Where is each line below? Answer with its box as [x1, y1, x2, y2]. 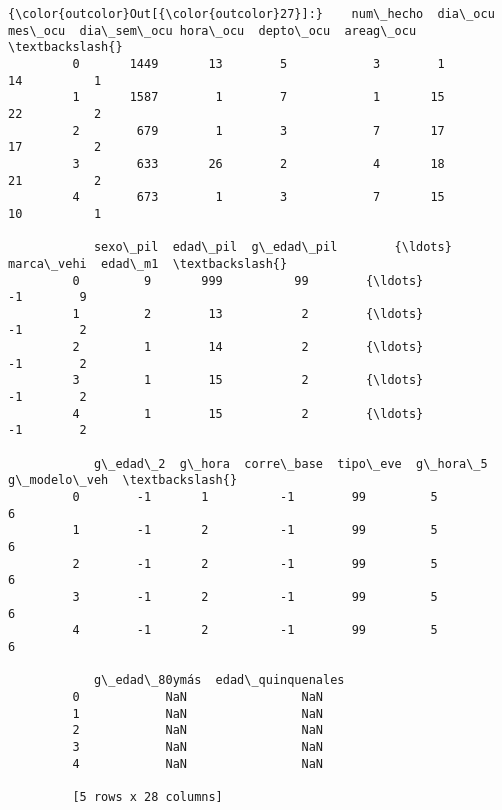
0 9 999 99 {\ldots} [72, 273, 424, 288]
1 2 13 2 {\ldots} [72, 306, 424, 321]
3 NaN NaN [72, 739, 323, 754]
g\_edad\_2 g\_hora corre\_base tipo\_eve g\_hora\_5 [93, 456, 488, 471]
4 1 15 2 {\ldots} [72, 406, 424, 421]
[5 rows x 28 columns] [72, 789, 223, 804]
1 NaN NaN [72, 706, 323, 721]
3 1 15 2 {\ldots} [72, 373, 424, 388]
